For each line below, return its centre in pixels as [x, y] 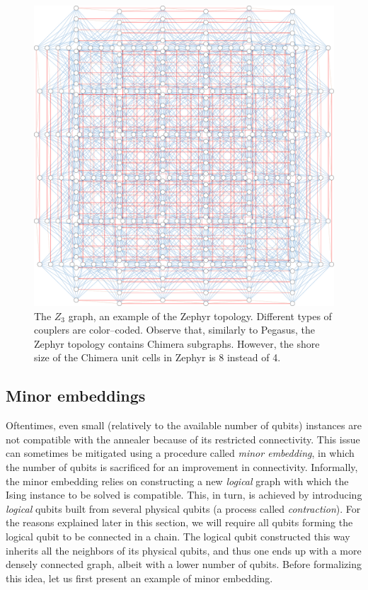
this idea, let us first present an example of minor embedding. [139, 578]
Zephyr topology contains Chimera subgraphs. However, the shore [177, 343]
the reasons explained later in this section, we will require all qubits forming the [179, 522]
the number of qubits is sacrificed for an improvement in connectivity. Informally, [182, 466]
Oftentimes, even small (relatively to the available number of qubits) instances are [184, 425]
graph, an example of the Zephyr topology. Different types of [200, 316]
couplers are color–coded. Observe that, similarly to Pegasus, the [175, 330]
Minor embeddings [76, 396]
